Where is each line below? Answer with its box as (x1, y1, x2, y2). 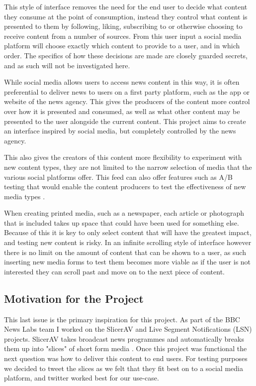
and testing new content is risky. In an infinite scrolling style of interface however (4, 237, 252, 248)
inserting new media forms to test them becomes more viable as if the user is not (4, 257, 251, 267)
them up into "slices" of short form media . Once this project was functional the (4, 343, 247, 354)
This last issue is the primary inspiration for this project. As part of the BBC (4, 314, 240, 324)
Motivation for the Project (4, 290, 144, 306)
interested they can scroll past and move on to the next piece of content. (4, 266, 225, 276)
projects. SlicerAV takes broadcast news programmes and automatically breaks (4, 333, 244, 344)
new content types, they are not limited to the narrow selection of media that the (4, 161, 252, 172)
